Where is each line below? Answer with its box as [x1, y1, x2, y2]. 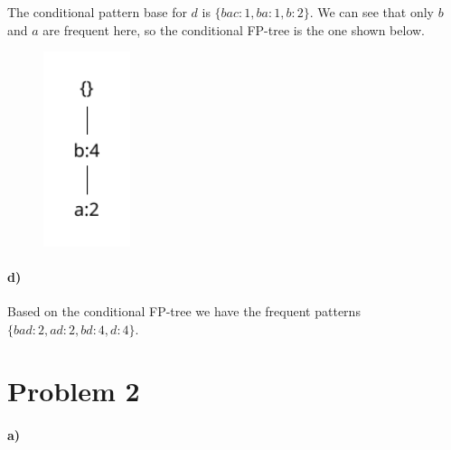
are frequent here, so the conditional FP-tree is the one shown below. [42, 20, 426, 39]
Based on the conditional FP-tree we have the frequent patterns [7, 302, 361, 321]
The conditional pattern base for [7, 3, 187, 21]
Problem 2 [7, 372, 140, 409]
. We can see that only [309, 3, 435, 21]
